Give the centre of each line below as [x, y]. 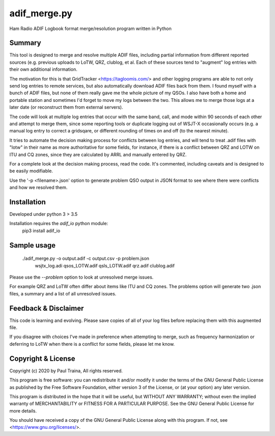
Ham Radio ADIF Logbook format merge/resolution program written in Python [90, 29]
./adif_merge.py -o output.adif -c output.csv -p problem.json [86, 258]
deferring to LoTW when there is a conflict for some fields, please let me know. [92, 344]
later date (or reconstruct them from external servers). [66, 107]
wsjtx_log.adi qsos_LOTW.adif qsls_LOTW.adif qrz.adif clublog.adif [105, 265]
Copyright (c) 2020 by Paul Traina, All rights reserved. [66, 371]
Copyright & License [43, 358]
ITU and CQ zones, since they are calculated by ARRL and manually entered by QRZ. [98, 154]
